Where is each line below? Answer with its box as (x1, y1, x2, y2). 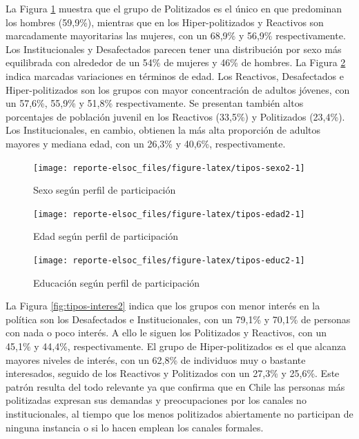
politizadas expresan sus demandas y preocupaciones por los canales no (6, 393, 307, 407)
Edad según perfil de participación (33, 229, 178, 243)
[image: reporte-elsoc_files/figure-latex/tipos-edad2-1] (33, 209, 305, 219)
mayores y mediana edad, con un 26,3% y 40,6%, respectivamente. (6, 136, 286, 150)
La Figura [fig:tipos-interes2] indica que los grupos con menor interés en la (6, 298, 320, 313)
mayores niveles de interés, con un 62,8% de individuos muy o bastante (6, 352, 306, 367)
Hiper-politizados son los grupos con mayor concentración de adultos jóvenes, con (6, 82, 350, 96)
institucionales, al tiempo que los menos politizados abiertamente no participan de (6, 407, 353, 421)
